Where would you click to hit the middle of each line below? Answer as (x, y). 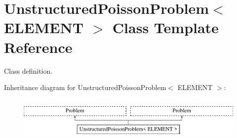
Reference (38, 47)
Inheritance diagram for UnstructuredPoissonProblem (85, 87)
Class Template (165, 27)
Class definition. (28, 70)
